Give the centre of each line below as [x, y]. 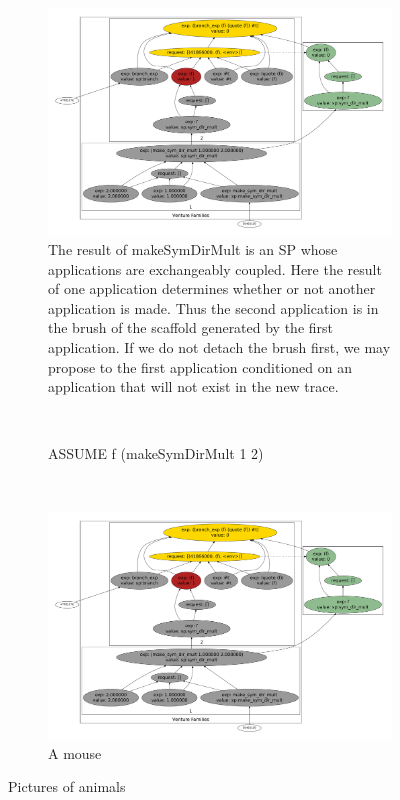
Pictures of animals [67, 786]
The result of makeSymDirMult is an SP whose [193, 249]
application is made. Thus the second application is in [213, 307]
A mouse [75, 752]
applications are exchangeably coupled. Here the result [215, 268]
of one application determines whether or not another [212, 288]
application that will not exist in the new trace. [193, 386]
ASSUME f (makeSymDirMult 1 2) [156, 453]
